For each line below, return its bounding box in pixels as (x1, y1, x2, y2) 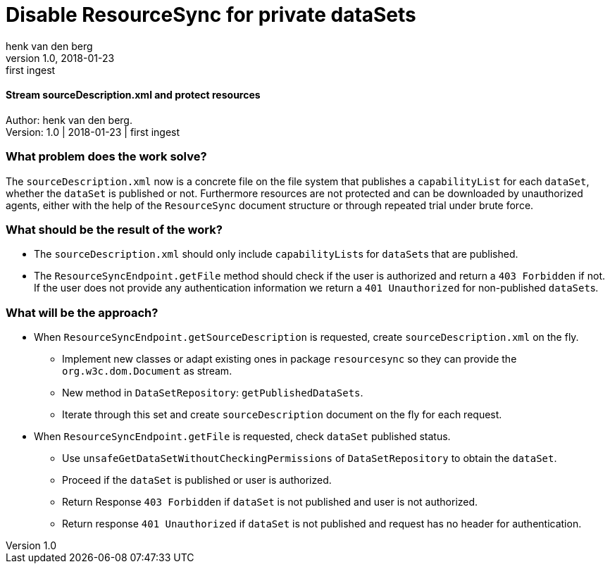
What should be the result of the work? (6, 223, 223, 237)
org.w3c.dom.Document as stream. (62, 365, 232, 377)
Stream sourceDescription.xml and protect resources (6, 89, 261, 101)
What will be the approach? (6, 305, 158, 320)
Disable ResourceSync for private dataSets (6, 3, 416, 27)
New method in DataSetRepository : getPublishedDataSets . (62, 387, 363, 399)
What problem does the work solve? (6, 149, 207, 164)
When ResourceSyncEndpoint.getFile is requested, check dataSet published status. (34, 430, 451, 443)
